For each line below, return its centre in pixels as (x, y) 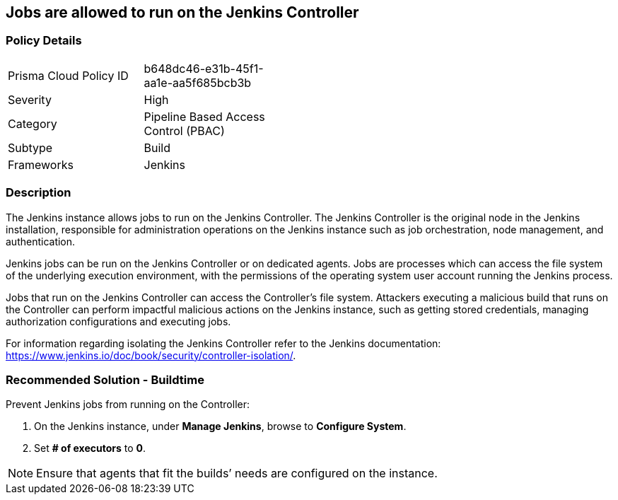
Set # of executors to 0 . (90, 448)
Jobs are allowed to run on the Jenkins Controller (182, 12)
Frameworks (41, 164)
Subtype (30, 147)
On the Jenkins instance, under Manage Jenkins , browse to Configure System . (220, 426)
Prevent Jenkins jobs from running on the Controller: (128, 405)
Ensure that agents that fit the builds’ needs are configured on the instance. (237, 473)
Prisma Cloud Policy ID (68, 75)
